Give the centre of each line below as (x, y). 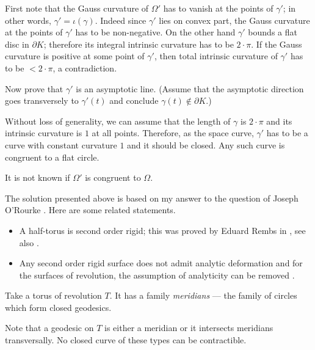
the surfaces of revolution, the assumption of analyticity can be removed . (157, 275)
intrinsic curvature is (44, 133)
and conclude (134, 100)
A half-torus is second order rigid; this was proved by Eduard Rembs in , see (162, 230)
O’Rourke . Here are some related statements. (90, 210)
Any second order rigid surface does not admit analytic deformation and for (161, 263)
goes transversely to (42, 100)
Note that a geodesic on (49, 328)
